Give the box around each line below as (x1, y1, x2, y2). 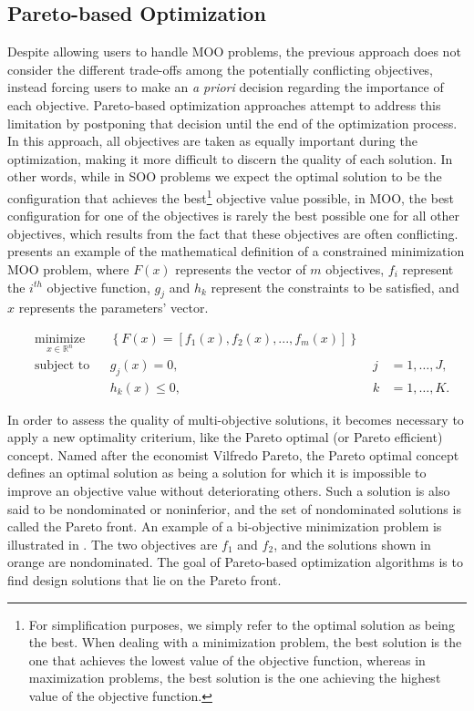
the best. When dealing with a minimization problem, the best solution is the (28, 633, 462, 652)
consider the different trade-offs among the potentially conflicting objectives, (7, 59, 434, 78)
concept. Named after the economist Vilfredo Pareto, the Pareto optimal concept (7, 445, 459, 464)
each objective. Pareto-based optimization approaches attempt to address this (7, 95, 441, 114)
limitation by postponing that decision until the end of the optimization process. (7, 113, 458, 132)
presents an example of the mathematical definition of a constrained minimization (7, 242, 465, 261)
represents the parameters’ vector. (18, 298, 209, 317)
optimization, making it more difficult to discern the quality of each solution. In (7, 149, 453, 168)
